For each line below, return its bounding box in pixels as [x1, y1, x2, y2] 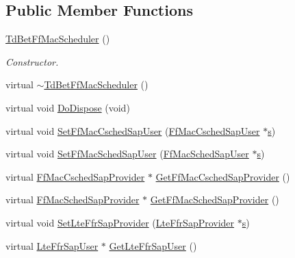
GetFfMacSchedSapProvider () [150, 192, 279, 207]
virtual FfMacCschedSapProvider [5, 169, 145, 183]
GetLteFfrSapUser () [109, 238, 197, 253]
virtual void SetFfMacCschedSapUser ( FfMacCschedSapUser [5, 123, 260, 138]
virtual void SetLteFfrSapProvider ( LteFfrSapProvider [5, 215, 235, 229]
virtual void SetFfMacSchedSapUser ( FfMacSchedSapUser [5, 146, 249, 161]
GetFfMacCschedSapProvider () [155, 169, 290, 183]
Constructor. [5, 54, 59, 68]
